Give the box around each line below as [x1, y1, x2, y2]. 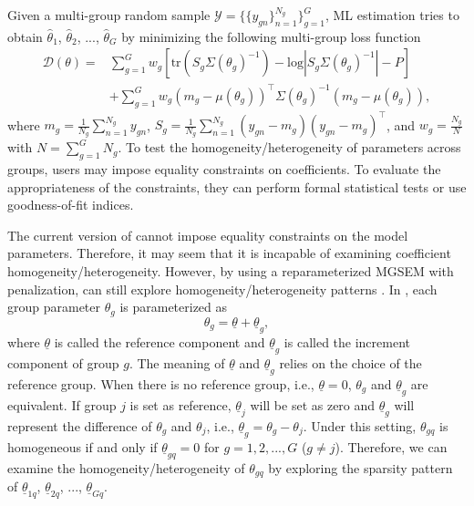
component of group [7, 353, 119, 372]
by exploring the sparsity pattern [268, 458, 453, 477]
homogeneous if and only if [7, 437, 158, 456]
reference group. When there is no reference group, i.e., [7, 374, 314, 393]
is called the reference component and [54, 332, 265, 351]
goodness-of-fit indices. [7, 195, 134, 214]
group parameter [7, 297, 101, 316]
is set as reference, [129, 395, 232, 414]
